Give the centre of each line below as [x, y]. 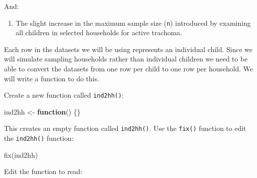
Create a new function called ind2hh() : [64, 95]
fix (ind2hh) [21, 154]
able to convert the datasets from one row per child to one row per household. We [128, 69]
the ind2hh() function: [39, 138]
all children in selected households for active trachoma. [99, 32]
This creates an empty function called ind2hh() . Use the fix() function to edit [125, 128]
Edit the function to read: [43, 171]
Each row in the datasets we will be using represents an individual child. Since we [128, 49]
